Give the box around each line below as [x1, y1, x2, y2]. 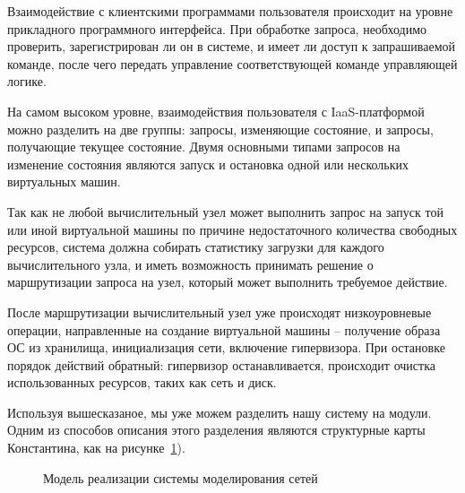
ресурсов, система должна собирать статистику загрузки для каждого [7, 238, 384, 256]
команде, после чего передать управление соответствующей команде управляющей [7, 54, 458, 73]
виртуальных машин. [7, 172, 121, 191]
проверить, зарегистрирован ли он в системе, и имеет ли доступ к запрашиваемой [7, 37, 456, 56]
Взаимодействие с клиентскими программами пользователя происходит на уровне [7, 2, 453, 20]
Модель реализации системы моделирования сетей [43, 468, 318, 487]
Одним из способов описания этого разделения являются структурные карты [7, 420, 426, 439]
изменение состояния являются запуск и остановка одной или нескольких [7, 154, 409, 173]
